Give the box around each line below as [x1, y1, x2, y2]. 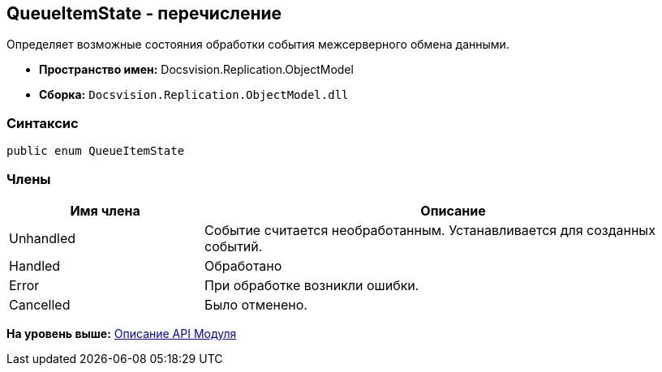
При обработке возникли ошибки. [204, 276, 419, 293]
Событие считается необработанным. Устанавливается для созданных [204, 221, 656, 238]
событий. [204, 237, 263, 254]
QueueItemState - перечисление [6, 3, 282, 24]
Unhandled [9, 229, 76, 246]
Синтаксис [6, 114, 79, 131]
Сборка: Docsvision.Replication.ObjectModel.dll [39, 88, 349, 102]
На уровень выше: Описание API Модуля [6, 326, 237, 340]
